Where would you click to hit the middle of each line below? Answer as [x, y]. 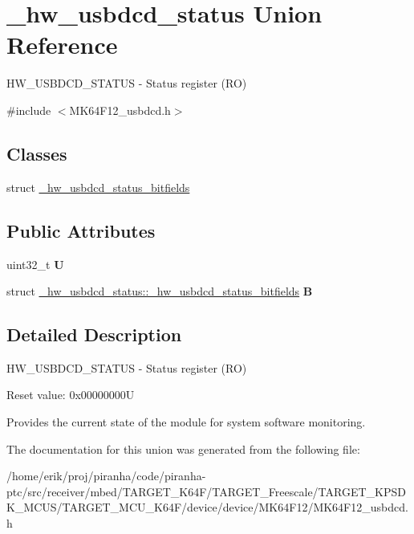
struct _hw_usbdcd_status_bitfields [98, 187]
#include [29, 110]
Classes [37, 153]
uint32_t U [35, 264]
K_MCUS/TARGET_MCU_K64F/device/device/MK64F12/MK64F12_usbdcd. [207, 507]
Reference [62, 45]
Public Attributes [81, 230]
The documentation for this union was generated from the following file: [183, 448]
